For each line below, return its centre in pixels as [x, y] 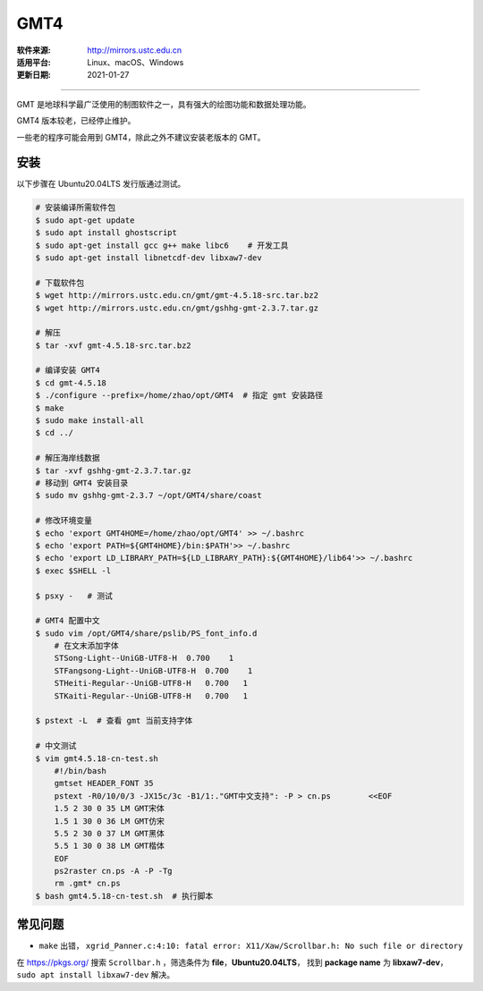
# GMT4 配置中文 [68, 621]
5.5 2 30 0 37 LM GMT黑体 [109, 833]
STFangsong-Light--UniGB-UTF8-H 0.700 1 [153, 670]
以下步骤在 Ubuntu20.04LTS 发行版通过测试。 [101, 184]
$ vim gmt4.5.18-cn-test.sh [97, 758]
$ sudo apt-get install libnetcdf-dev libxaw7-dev [149, 258]
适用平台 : [34, 62]
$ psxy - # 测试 [74, 596]
